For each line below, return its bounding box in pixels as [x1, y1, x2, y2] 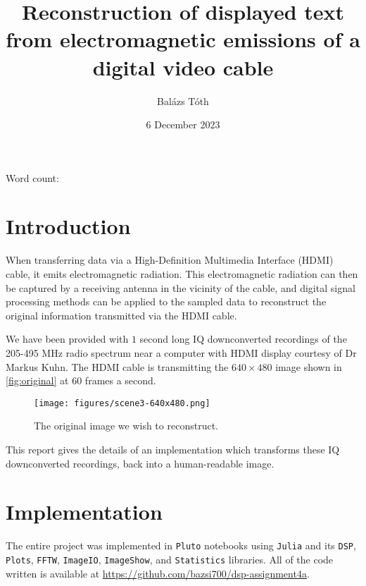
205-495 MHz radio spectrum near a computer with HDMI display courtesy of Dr [6, 345, 357, 360]
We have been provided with [6, 331, 129, 346]
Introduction [6, 212, 131, 240]
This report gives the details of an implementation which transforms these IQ [6, 442, 340, 456]
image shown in [275, 359, 342, 374]
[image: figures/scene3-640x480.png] [34, 398, 210, 408]
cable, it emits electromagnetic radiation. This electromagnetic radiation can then [6, 267, 358, 281]
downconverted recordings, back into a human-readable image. [6, 456, 274, 470]
